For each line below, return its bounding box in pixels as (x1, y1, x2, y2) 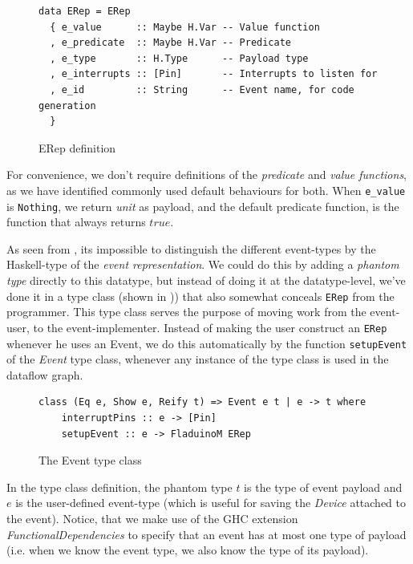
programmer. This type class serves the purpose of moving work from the (6, 303, 366, 320)
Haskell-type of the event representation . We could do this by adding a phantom (6, 256, 399, 273)
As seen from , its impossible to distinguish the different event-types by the (6, 240, 376, 257)
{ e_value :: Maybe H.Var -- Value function (50, 21, 320, 33)
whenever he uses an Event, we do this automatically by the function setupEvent (6, 335, 407, 351)
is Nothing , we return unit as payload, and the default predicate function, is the (6, 197, 399, 214)
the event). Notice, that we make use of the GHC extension (6, 509, 298, 526)
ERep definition (38, 139, 116, 156)
